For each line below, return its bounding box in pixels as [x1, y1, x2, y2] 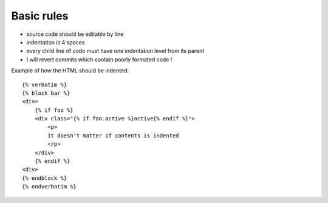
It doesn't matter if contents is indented [47, 132, 179, 139]
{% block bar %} [22, 89, 70, 97]
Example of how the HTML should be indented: [11, 67, 129, 74]
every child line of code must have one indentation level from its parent [26, 47, 205, 55]
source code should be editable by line [26, 30, 124, 38]
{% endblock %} [22, 174, 67, 182]
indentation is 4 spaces [26, 38, 85, 46]
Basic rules [11, 9, 69, 22]
